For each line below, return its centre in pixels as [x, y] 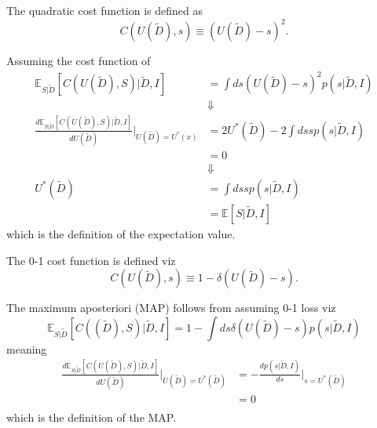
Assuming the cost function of [79, 61]
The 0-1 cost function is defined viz [91, 260]
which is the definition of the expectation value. [121, 234]
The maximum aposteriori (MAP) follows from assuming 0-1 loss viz [171, 308]
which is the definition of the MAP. [92, 417]
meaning [27, 348]
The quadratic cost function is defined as [104, 10]
